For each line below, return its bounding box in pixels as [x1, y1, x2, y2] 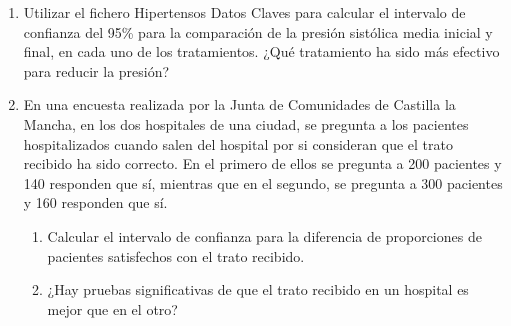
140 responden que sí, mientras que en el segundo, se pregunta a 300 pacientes [23, 172, 503, 193]
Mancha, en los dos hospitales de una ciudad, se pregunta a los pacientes [23, 113, 469, 134]
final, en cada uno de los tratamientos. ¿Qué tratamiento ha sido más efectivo [23, 41, 500, 62]
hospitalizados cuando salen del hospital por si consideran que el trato [23, 133, 453, 154]
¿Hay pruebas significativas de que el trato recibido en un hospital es [47, 279, 469, 300]
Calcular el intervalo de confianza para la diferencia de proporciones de [47, 225, 482, 246]
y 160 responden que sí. [23, 192, 168, 213]
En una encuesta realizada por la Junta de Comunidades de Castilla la [23, 94, 456, 115]
